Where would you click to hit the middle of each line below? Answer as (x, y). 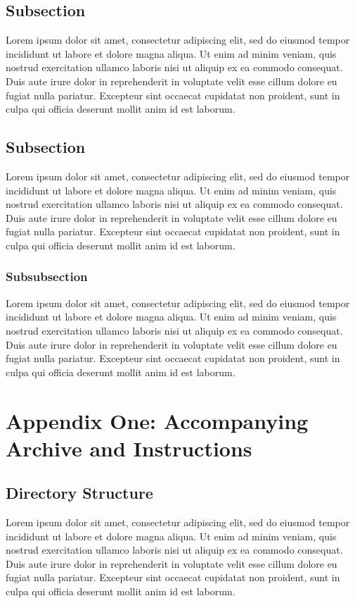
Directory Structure (79, 493)
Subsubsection (47, 276)
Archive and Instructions (129, 448)
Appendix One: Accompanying (157, 420)
